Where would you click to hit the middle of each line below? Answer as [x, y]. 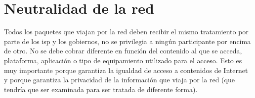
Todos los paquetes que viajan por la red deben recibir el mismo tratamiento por [126, 32]
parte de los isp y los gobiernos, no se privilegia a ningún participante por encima [127, 41]
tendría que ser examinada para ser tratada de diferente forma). [101, 89]
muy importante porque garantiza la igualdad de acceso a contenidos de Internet [126, 70]
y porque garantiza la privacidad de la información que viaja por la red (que [119, 80]
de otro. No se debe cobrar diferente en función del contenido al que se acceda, [123, 51]
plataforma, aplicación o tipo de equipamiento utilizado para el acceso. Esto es [123, 60]
